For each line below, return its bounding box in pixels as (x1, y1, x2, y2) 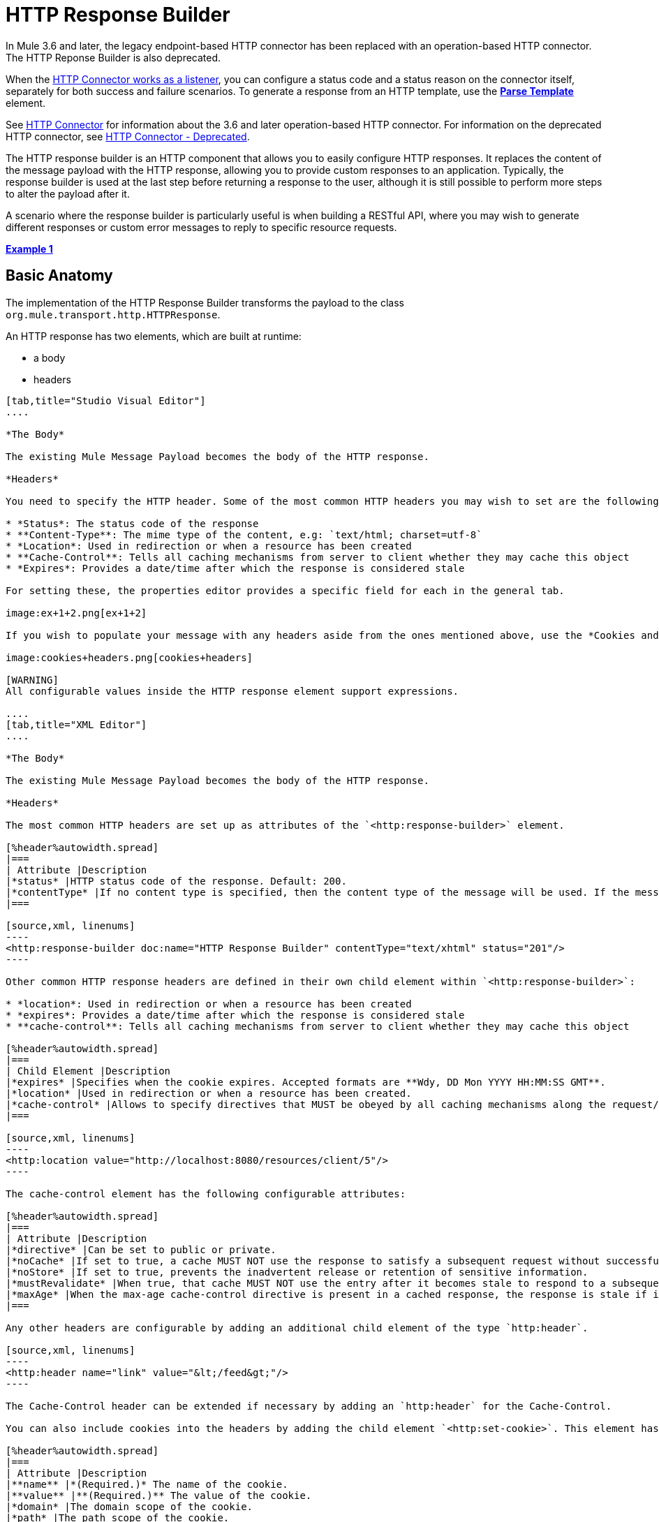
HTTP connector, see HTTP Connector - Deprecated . (6, 130, 250, 142)
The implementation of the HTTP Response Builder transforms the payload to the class (6, 296, 404, 309)
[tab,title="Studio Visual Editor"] (6, 394, 206, 406)
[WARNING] (6, 674, 59, 686)
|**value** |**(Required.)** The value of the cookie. (6, 1489, 312, 1501)
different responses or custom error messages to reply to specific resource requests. (6, 221, 397, 233)
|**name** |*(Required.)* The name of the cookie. (6, 1478, 288, 1490)
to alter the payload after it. (6, 187, 130, 200)
